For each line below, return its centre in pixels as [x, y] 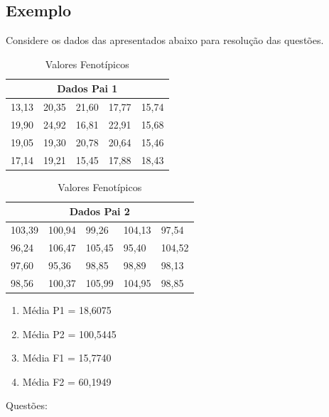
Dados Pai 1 [87, 88]
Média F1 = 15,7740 [67, 358]
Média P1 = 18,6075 [67, 309]
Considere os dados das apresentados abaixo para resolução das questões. [165, 40]
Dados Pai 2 [99, 211]
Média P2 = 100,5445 [69, 334]
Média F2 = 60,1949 [67, 381]
